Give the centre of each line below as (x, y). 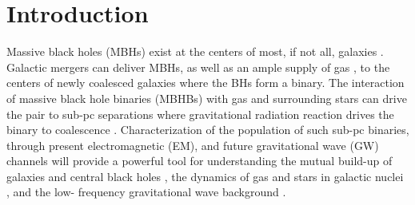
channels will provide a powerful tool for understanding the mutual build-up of (200, 161)
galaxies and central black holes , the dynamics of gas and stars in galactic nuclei (205, 176)
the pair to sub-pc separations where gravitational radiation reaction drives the (200, 114)
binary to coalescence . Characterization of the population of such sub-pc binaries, (208, 130)
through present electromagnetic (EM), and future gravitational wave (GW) (193, 145)
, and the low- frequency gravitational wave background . (146, 192)
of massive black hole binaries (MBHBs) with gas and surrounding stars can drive (207, 98)
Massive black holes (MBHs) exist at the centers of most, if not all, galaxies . (195, 51)
